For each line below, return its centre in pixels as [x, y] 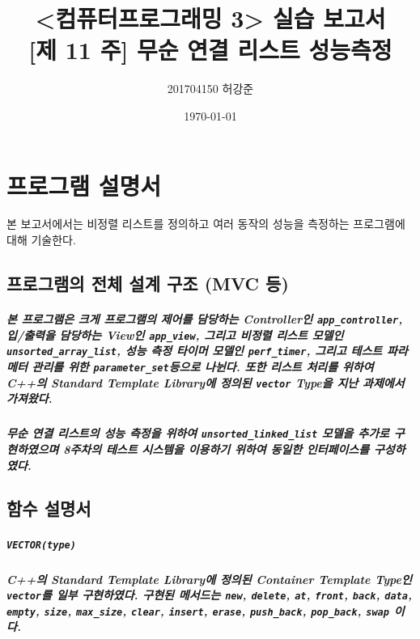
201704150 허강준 [210, 89]
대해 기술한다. [41, 240]
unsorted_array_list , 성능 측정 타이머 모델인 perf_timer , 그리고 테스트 [195, 351]
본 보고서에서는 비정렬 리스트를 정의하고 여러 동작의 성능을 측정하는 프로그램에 [206, 224]
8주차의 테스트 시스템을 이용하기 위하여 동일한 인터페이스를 [216, 449]
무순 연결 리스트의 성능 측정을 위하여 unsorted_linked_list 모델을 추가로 [198, 433]
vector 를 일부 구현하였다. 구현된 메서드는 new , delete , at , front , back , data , [209, 595]
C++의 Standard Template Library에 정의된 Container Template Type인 [209, 579]
